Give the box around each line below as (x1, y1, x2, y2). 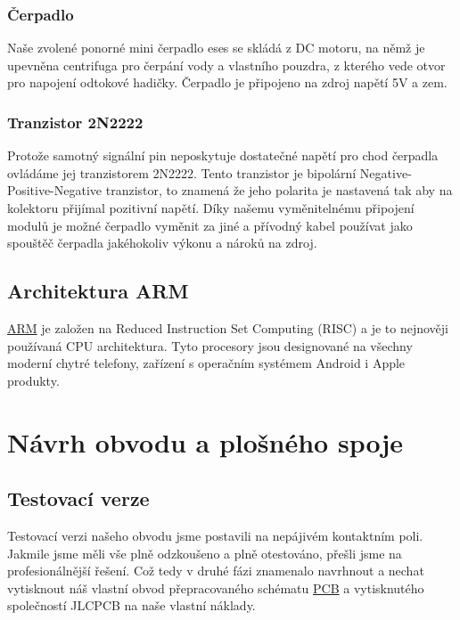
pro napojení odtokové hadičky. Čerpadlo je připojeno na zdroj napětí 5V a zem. (7, 73, 448, 92)
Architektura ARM (7, 277, 189, 305)
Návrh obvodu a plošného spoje (7, 423, 403, 460)
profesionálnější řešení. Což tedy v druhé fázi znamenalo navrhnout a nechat (7, 561, 424, 580)
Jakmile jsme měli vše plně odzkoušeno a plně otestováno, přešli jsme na (7, 543, 402, 562)
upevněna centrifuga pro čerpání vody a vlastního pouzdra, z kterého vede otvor (7, 55, 446, 74)
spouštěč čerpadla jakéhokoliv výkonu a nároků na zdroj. (7, 233, 317, 252)
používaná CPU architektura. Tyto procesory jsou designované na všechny (7, 336, 413, 355)
